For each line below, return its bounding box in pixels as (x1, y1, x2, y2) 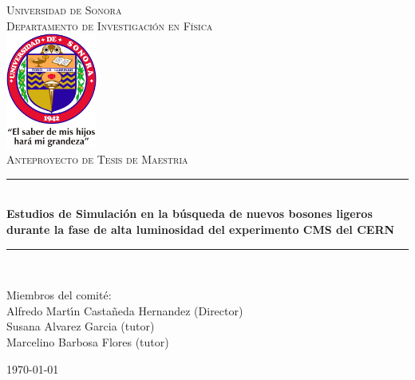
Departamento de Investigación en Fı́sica (6, 17, 213, 34)
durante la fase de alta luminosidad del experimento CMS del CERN (6, 221, 395, 238)
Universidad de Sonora (6, 2, 122, 18)
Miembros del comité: (6, 287, 112, 303)
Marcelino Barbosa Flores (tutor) (6, 334, 169, 350)
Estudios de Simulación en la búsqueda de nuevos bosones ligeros (6, 205, 373, 222)
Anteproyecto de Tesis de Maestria (6, 151, 188, 168)
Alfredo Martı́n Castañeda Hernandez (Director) (6, 302, 243, 319)
